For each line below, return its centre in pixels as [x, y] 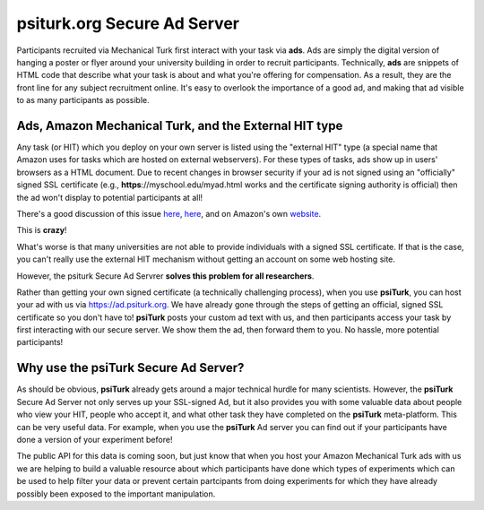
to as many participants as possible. [83, 100]
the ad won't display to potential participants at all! [110, 197]
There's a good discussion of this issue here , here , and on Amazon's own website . [169, 213]
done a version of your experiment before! [95, 439]
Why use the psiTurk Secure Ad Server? [130, 368]
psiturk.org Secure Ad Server [128, 23]
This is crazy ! [42, 230]
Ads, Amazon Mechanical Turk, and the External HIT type [180, 125]
